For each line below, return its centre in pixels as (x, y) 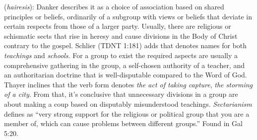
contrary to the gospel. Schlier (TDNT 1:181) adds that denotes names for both (126, 45)
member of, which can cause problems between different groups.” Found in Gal (123, 123)
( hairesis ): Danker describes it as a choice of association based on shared (114, 6)
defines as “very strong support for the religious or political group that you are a (127, 113)
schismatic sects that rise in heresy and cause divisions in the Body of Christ (121, 35)
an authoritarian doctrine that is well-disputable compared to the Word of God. (126, 75)
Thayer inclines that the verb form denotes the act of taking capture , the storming (128, 84)
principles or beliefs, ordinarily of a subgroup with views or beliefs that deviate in (128, 16)
